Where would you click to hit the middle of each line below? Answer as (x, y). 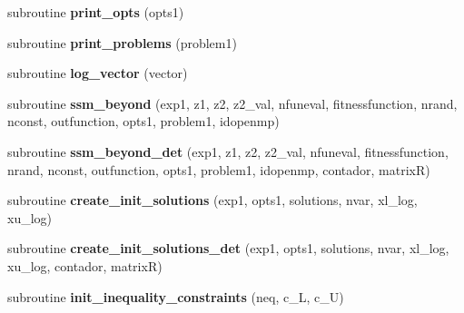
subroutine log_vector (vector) (98, 73)
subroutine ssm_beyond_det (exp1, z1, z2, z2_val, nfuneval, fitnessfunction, (228, 151)
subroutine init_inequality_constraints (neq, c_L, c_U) (176, 296)
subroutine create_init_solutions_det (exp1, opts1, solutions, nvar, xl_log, (228, 248)
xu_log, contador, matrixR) (85, 265)
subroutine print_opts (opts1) (96, 12)
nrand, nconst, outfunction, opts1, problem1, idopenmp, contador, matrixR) (219, 169)
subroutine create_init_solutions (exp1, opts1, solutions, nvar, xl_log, (212, 200)
